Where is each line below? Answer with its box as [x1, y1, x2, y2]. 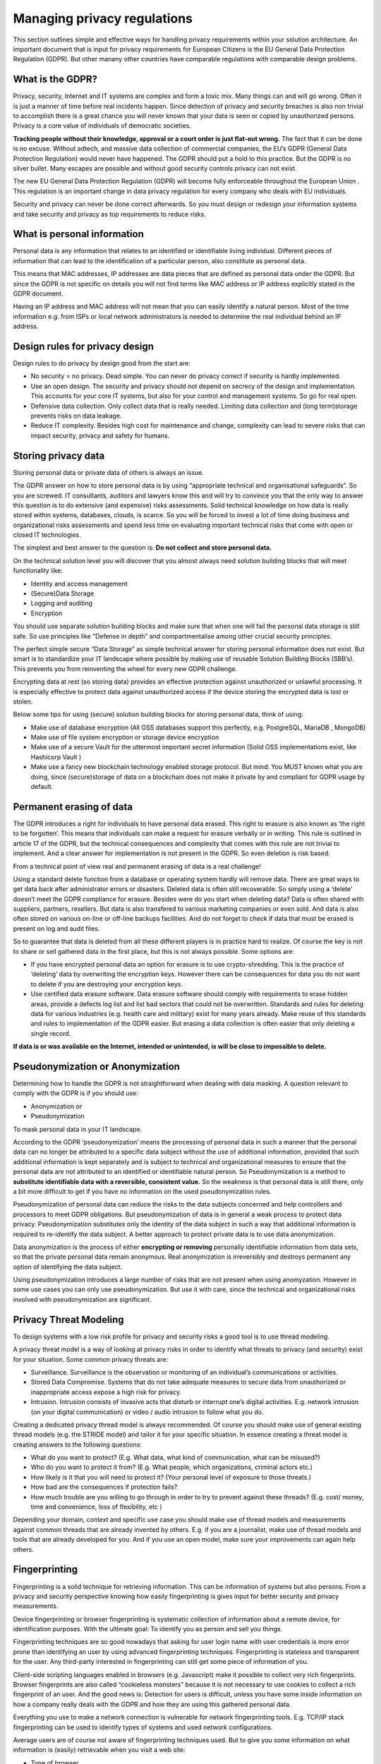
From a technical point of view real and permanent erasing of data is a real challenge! [13, 862, 261, 871]
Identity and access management [30, 579, 128, 588]
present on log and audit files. [13, 924, 100, 933]
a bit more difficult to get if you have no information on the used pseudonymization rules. [13, 1187, 272, 1195]
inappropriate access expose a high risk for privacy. [30, 1387, 182, 1396]
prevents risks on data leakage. [30, 411, 122, 420]
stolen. [13, 697, 33, 706]
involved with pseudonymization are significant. [13, 1295, 152, 1303]
